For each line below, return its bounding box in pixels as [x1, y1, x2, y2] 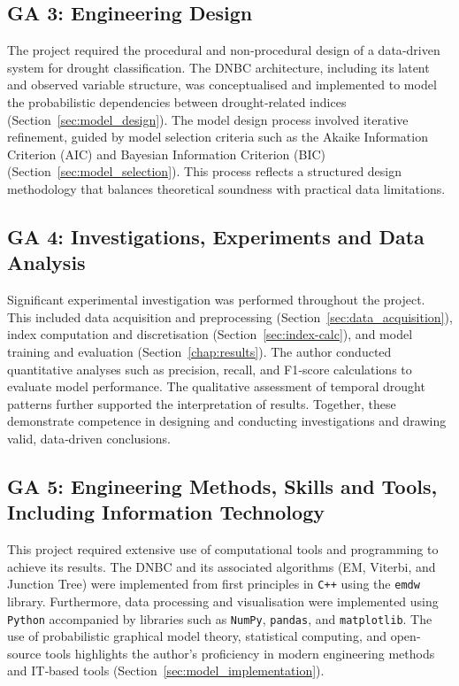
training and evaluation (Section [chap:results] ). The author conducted [7, 342, 392, 360]
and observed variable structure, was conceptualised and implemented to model [7, 75, 437, 94]
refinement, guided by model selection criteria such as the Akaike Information [7, 127, 428, 146]
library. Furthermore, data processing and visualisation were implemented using [7, 591, 439, 610]
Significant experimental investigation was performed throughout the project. [7, 290, 425, 309]
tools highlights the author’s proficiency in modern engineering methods [44, 644, 435, 662]
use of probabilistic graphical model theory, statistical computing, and [7, 627, 387, 645]
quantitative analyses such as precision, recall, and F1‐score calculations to [7, 359, 412, 378]
